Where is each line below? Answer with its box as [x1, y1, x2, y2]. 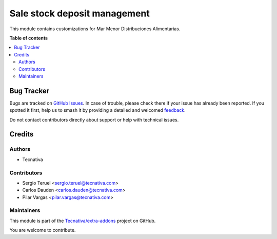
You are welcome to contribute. [9, 227, 76, 233]
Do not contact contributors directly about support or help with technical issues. [9, 116, 179, 123]
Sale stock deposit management [9, 8, 150, 19]
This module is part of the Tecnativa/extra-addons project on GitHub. [9, 217, 156, 224]
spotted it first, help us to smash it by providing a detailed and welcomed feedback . [9, 107, 186, 113]
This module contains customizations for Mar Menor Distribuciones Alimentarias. [9, 26, 181, 32]
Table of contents [9, 35, 48, 41]
